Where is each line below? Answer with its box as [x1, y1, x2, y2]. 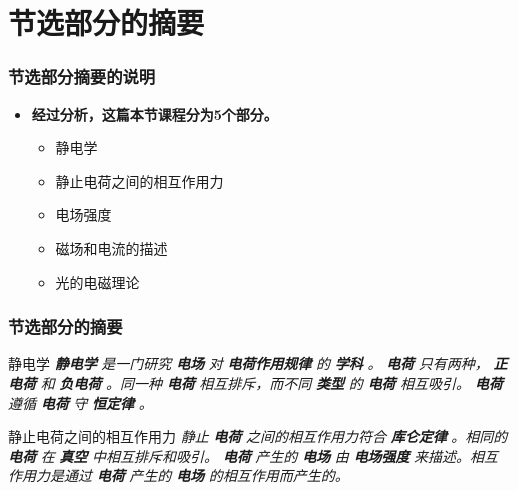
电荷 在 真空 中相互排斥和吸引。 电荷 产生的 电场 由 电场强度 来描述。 [8, 445, 471, 466]
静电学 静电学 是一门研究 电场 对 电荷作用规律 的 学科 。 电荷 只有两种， [8, 353, 489, 374]
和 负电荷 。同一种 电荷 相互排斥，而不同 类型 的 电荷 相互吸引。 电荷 [40, 372, 503, 393]
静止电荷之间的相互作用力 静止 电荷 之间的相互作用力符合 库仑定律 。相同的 [8, 426, 508, 447]
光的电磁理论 [55, 271, 140, 292]
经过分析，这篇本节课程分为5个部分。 [31, 103, 278, 124]
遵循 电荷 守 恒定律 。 [8, 392, 153, 413]
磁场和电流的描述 [55, 237, 168, 258]
